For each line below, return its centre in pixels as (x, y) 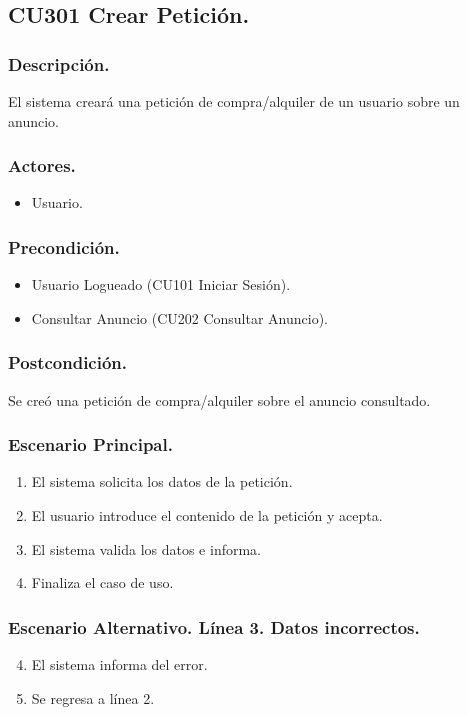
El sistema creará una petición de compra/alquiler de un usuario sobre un (234, 101)
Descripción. (59, 63)
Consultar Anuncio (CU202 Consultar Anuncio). (180, 317)
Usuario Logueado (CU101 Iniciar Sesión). (161, 284)
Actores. (42, 165)
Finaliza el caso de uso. (102, 582)
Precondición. (64, 246)
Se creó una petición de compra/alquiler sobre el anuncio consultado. (219, 399)
